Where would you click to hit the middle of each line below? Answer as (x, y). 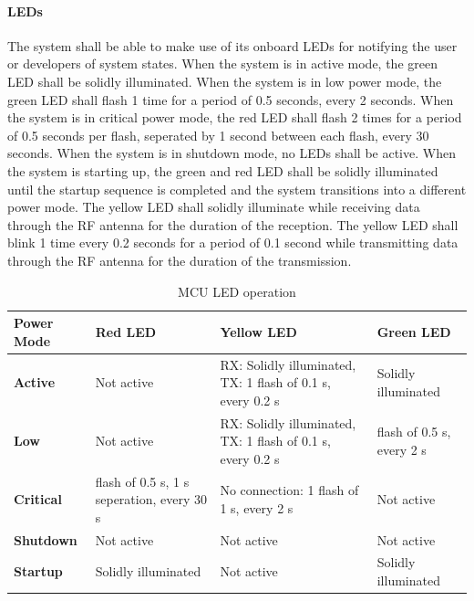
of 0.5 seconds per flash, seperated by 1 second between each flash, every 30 (218, 135)
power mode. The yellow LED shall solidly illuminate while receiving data (214, 207)
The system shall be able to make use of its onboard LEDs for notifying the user (232, 45)
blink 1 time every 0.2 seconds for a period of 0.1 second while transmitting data (233, 243)
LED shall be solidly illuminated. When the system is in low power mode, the (225, 81)
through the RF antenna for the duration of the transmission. (180, 260)
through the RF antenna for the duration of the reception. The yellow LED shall (233, 224)
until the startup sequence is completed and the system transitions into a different (237, 189)
